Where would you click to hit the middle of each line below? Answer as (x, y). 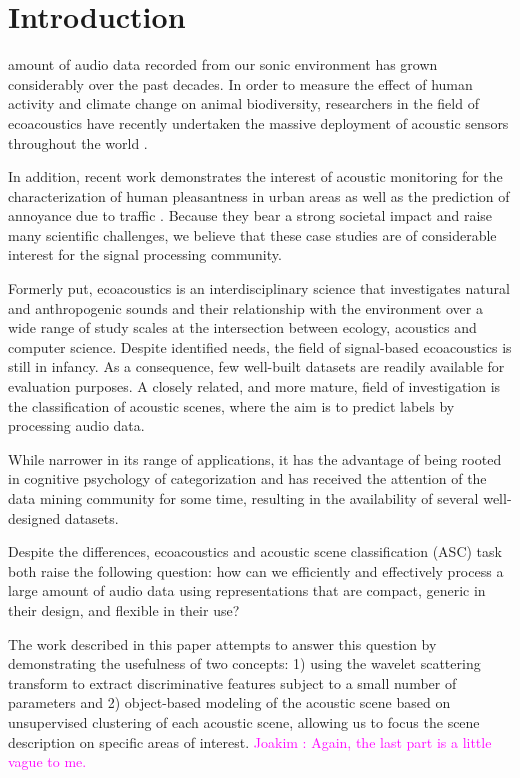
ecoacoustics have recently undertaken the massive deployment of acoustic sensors (258, 122)
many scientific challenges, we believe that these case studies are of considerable (252, 234)
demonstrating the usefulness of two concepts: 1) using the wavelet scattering (244, 663)
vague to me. (47, 761)
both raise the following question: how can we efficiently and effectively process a (256, 570)
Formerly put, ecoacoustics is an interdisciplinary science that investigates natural (259, 288)
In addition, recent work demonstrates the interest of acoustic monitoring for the (255, 176)
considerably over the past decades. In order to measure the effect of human (240, 83)
